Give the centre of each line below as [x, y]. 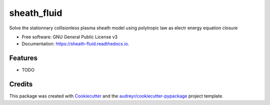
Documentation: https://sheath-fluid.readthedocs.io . [75, 44]
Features [23, 58]
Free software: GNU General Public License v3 [70, 37]
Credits [21, 84]
